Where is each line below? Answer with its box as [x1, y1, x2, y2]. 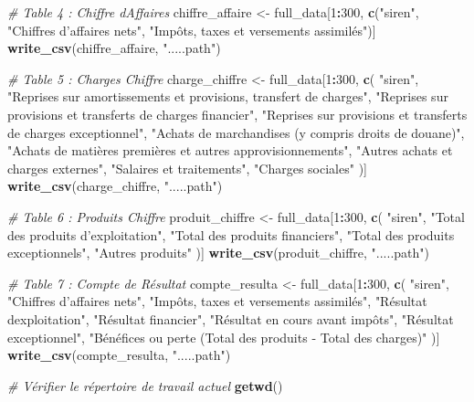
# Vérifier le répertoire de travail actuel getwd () [7, 376, 283, 395]
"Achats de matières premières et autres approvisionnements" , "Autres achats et [7, 141, 453, 160]
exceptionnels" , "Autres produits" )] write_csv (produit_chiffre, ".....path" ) [7, 243, 429, 262]
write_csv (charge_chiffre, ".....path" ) [7, 176, 223, 196]
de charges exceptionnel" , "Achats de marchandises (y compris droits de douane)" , [7, 122, 465, 142]
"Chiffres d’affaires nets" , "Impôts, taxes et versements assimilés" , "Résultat [7, 291, 427, 311]
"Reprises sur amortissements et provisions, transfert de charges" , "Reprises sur [7, 87, 448, 106]
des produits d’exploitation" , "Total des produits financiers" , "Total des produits [7, 225, 455, 244]
